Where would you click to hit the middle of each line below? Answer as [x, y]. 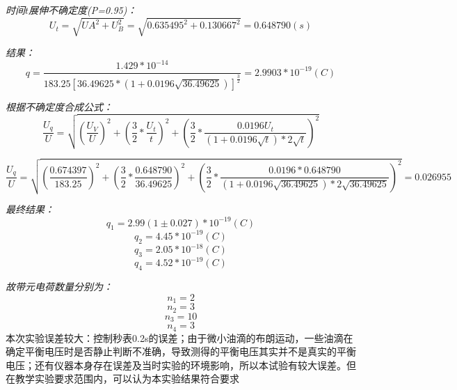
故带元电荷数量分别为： [59, 287]
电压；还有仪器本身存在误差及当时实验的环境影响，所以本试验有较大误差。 [176, 365]
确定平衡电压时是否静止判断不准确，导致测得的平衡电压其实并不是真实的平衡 [181, 351]
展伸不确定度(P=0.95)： [83, 10]
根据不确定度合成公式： [59, 106]
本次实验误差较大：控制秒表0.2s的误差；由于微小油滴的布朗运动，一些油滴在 [179, 337]
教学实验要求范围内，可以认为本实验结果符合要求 [127, 379]
